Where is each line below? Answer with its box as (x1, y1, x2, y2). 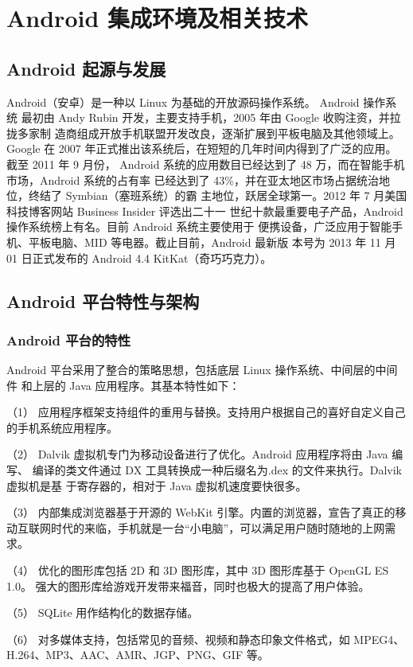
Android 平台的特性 (6, 330, 131, 349)
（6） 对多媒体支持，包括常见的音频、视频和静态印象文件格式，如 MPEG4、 (6, 630, 405, 647)
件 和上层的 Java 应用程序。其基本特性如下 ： (6, 376, 240, 393)
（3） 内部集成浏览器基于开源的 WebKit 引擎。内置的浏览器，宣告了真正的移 (6, 504, 407, 521)
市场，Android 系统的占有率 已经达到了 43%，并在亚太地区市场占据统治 (6, 171, 379, 188)
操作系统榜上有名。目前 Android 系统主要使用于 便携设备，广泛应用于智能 (6, 218, 392, 235)
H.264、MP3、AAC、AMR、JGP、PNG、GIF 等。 (6, 646, 269, 663)
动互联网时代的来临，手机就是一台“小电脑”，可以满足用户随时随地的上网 (6, 519, 385, 536)
